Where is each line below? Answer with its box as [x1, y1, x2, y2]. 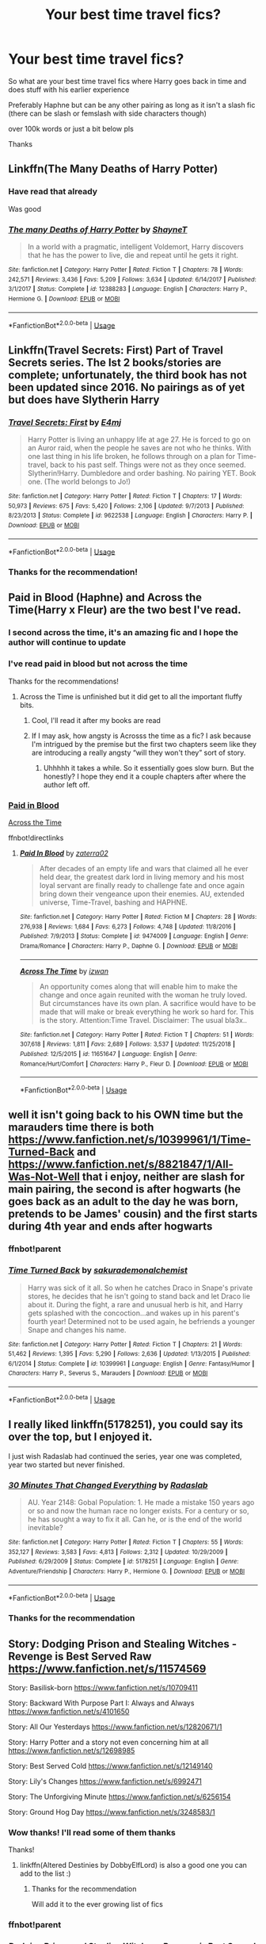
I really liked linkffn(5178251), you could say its [8, 1418, 244, 1432]
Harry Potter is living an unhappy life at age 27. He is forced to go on [27, 434, 251, 444]
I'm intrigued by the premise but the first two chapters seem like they [31, 739, 257, 748]
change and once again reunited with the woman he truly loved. [39, 989, 248, 1000]
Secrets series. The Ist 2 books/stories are [8, 355, 222, 369]
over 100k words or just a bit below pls [8, 124, 135, 133]
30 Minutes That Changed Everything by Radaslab [8, 1479, 208, 1491]
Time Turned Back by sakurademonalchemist [8, 1265, 188, 1276]
